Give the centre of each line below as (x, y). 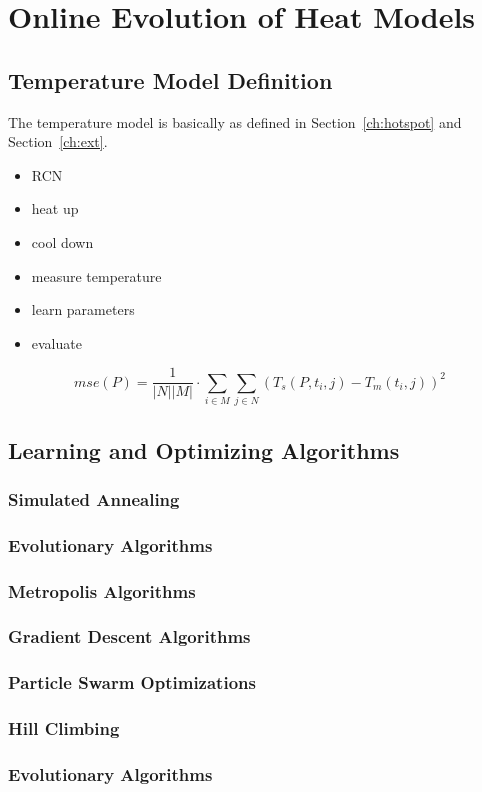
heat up (55, 208)
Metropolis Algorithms (102, 590)
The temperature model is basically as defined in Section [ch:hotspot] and (235, 121)
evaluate (56, 342)
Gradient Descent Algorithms (129, 636)
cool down (62, 241)
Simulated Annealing (94, 498)
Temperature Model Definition (170, 79)
